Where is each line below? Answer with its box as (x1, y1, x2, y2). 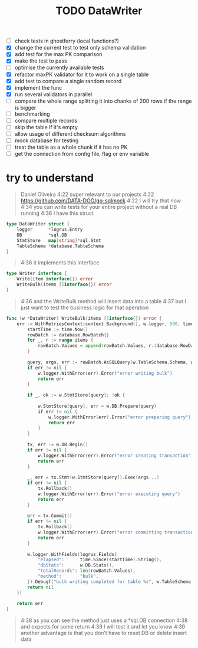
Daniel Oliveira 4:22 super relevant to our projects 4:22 (20, 191, 154, 198)
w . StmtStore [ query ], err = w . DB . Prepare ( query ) (37, 403, 157, 409)
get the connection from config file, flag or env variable (14, 150, 149, 158)
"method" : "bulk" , (37, 574, 99, 580)
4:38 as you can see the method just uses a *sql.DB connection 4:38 (20, 617, 188, 624)
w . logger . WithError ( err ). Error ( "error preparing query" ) (48, 414, 192, 420)
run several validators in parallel (14, 90, 93, 98)
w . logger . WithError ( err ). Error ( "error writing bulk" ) (37, 370, 173, 376)
